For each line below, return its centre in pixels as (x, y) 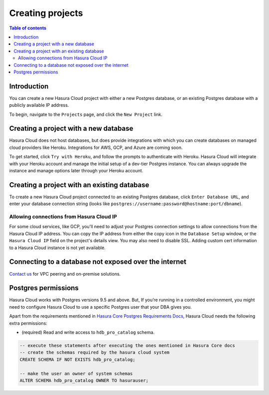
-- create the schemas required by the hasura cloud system (95, 353)
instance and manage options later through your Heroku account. (76, 171)
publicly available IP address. (39, 105)
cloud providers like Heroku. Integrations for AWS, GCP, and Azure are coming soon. (96, 147)
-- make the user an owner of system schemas (76, 374)
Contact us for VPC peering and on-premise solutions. (65, 274)
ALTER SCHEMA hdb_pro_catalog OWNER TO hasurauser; (84, 380)
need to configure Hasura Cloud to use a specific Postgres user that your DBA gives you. (100, 307)
